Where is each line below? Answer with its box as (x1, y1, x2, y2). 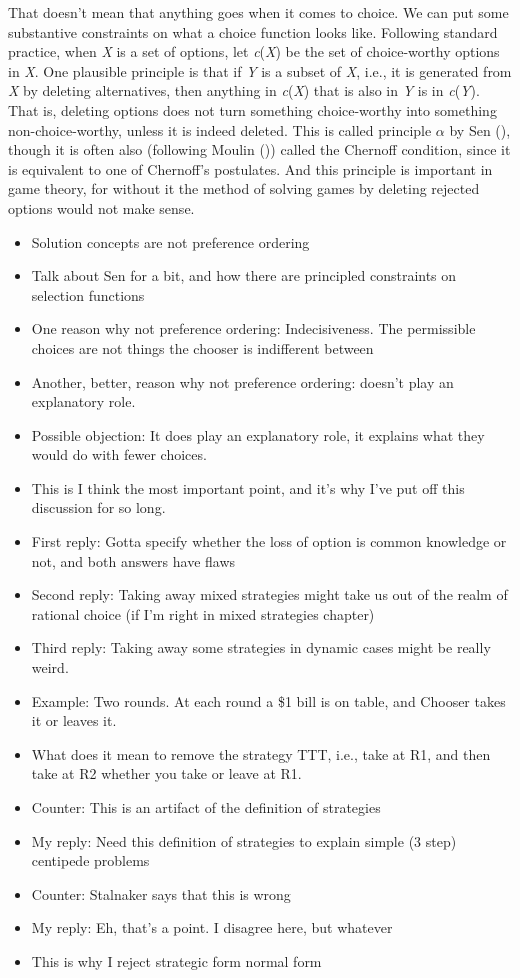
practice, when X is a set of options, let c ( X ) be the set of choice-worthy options (8, 41, 500, 62)
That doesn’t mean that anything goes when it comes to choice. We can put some (8, 2, 509, 22)
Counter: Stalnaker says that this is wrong (31, 883, 291, 904)
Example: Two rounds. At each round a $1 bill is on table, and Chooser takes (31, 690, 506, 711)
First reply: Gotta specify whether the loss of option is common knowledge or (31, 531, 507, 552)
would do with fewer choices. (31, 444, 207, 465)
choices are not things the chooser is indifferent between (31, 337, 374, 358)
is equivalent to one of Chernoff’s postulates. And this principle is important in (8, 158, 493, 179)
